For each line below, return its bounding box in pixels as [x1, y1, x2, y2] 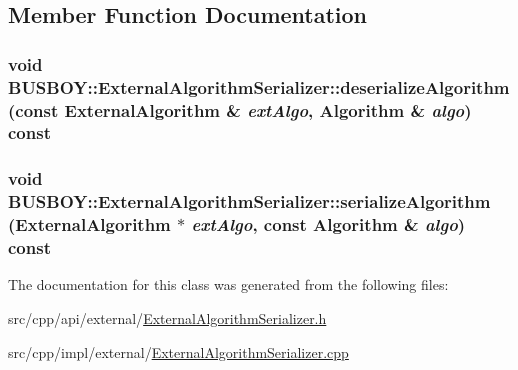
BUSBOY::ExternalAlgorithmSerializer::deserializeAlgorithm [8, 74, 510, 99]
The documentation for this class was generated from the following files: [8, 274, 449, 295]
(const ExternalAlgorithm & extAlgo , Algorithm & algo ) [8, 97, 472, 122]
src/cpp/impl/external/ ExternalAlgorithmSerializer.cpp [8, 341, 349, 362]
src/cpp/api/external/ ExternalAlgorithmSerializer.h [8, 307, 327, 328]
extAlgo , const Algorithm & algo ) [191, 212, 466, 237]
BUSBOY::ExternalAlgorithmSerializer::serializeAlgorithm [8, 189, 491, 214]
